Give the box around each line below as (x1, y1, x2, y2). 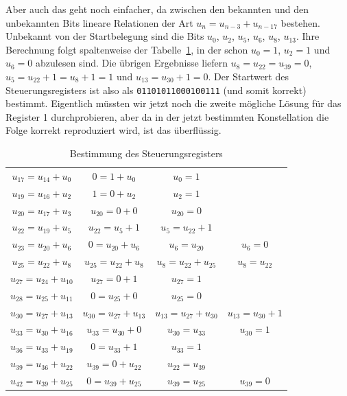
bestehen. (280, 15, 320, 30)
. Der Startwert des (208, 69, 289, 83)
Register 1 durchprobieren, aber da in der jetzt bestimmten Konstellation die (5, 109, 329, 124)
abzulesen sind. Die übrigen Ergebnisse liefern (36, 56, 228, 70)
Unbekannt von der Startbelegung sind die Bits (5, 29, 204, 43)
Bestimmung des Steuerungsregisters (69, 146, 223, 160)
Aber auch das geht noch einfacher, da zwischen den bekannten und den (5, 2, 309, 16)
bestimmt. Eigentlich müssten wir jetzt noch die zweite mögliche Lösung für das (5, 96, 342, 110)
